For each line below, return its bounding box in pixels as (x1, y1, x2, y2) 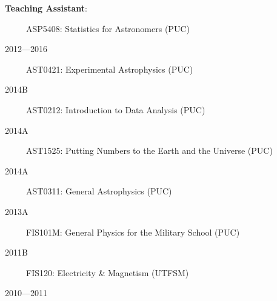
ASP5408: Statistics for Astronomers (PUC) (25, 22, 190, 35)
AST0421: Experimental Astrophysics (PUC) (25, 62, 193, 75)
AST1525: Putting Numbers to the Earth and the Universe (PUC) (25, 144, 273, 157)
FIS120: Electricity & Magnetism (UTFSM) (25, 266, 189, 279)
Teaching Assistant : (5, 2, 87, 14)
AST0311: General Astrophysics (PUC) (25, 185, 172, 197)
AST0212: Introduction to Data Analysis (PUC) (25, 103, 205, 116)
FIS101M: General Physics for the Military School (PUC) (25, 225, 240, 238)
